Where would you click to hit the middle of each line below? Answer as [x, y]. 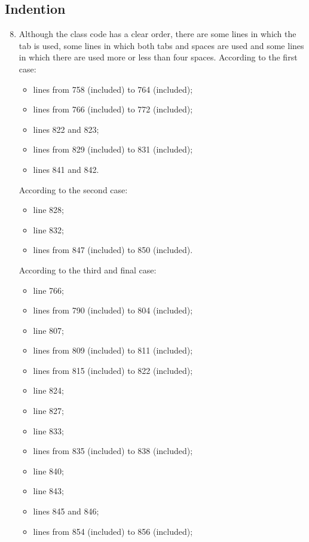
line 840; [48, 471]
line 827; [48, 411]
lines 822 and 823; [66, 129]
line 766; [48, 290]
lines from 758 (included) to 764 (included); [113, 89]
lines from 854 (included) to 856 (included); [113, 531]
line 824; [48, 390]
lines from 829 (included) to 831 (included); [113, 149]
